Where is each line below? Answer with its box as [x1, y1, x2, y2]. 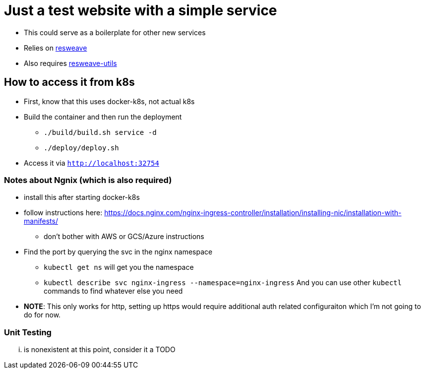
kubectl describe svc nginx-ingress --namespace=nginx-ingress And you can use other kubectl [44, 278, 402, 287]
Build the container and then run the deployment [24, 112, 182, 121]
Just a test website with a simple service [4, 2, 277, 19]
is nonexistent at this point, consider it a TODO [24, 345, 176, 354]
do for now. [24, 311, 61, 319]
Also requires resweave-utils [24, 59, 117, 67]
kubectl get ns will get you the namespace [44, 263, 194, 272]
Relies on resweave [24, 43, 87, 52]
